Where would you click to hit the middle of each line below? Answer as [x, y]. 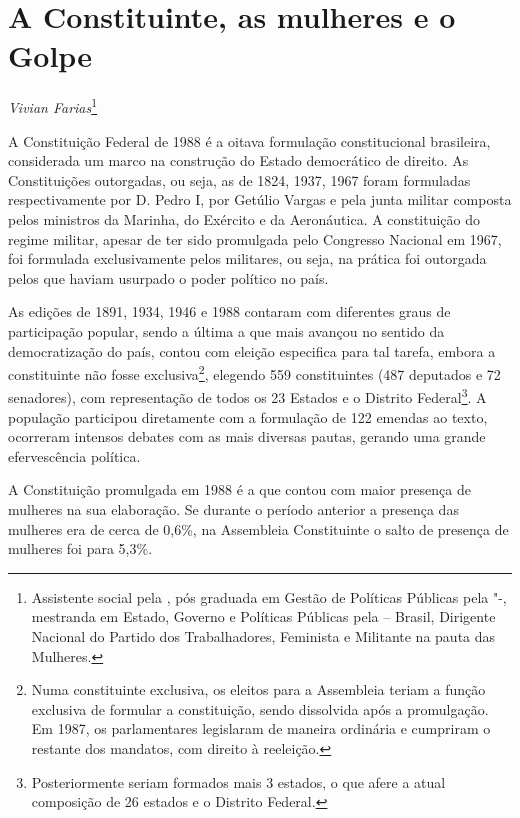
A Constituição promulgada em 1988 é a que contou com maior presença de [239, 489]
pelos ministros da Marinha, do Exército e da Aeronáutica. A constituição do [244, 218]
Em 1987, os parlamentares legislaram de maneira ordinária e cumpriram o [261, 728]
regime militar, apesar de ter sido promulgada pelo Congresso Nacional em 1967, [255, 238]
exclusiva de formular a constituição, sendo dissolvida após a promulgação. [260, 708]
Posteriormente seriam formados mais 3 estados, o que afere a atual [238, 781]
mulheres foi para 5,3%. [80, 548]
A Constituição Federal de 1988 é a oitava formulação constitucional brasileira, [249, 140]
